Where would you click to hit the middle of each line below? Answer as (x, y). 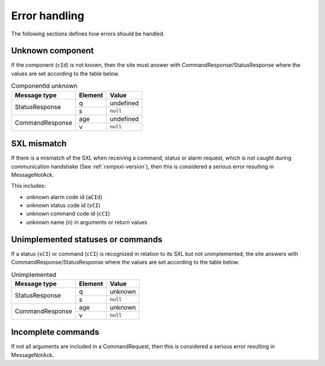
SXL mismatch (39, 144)
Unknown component (53, 51)
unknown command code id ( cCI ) (68, 214)
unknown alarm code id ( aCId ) (64, 197)
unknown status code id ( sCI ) (63, 205)
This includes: (29, 186)
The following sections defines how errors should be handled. (88, 34)
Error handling (48, 16)
